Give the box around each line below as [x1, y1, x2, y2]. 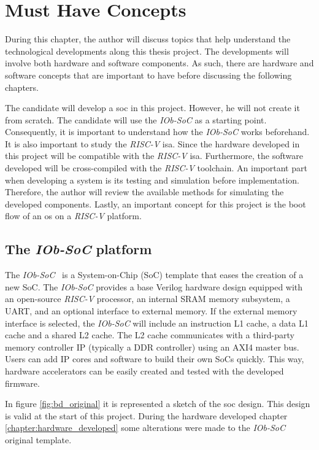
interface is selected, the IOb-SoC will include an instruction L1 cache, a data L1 [5, 316, 309, 329]
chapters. [5, 80, 39, 93]
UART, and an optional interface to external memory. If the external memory [5, 305, 298, 317]
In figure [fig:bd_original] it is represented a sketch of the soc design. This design [5, 397, 310, 410]
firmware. [5, 376, 40, 389]
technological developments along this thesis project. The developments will [5, 44, 289, 57]
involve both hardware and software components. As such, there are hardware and [5, 56, 314, 69]
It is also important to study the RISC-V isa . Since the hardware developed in [5, 137, 300, 150]
